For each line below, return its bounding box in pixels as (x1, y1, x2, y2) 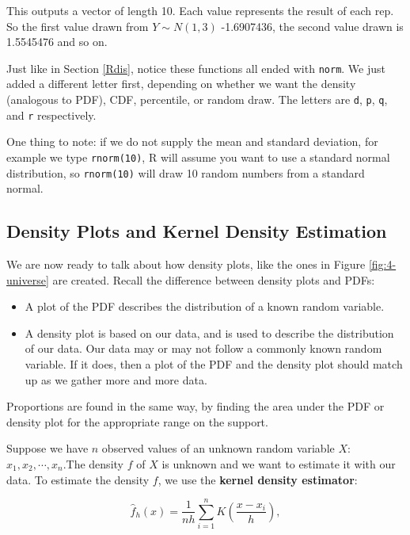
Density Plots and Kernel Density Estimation (6, 219, 387, 243)
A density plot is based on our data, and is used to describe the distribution (25, 324, 394, 341)
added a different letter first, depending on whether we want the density (6, 75, 356, 92)
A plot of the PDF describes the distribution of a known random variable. (25, 298, 385, 315)
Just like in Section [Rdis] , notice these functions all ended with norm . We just (6, 59, 385, 76)
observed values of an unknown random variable (101, 440, 335, 457)
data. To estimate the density (6, 471, 150, 487)
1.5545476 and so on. (6, 33, 108, 50)
